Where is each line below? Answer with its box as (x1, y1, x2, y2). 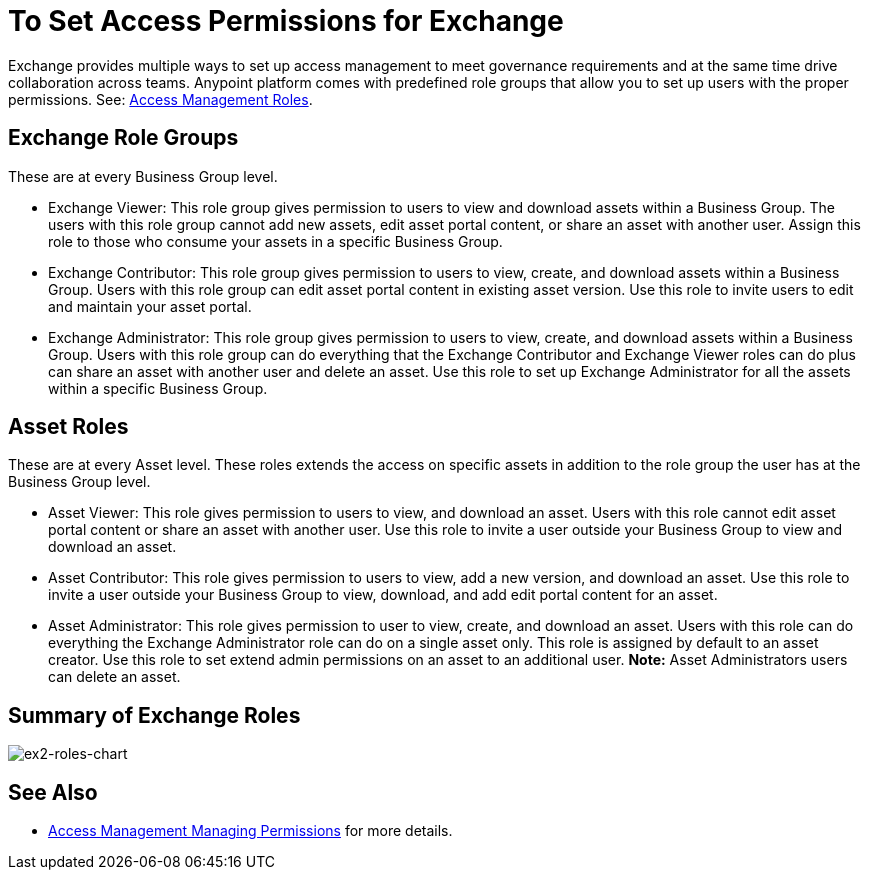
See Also (8, 779, 98, 805)
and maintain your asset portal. (48, 297, 252, 315)
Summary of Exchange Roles (8, 702, 301, 728)
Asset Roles (8, 414, 129, 440)
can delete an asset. (48, 668, 181, 686)
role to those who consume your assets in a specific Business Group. (48, 232, 503, 250)
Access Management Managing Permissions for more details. (48, 822, 453, 840)
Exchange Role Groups (8, 125, 239, 151)
